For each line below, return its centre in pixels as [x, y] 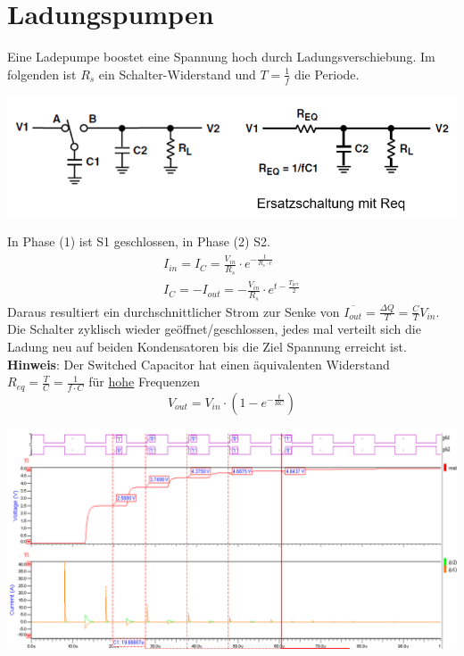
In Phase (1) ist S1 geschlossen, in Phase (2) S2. [139, 241]
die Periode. [327, 74]
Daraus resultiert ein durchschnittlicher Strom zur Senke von [174, 311]
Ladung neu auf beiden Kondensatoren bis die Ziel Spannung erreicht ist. [207, 347]
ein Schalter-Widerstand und [177, 74]
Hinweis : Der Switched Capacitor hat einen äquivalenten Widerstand [199, 364]
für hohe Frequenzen [145, 382]
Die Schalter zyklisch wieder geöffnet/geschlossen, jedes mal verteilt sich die [214, 329]
